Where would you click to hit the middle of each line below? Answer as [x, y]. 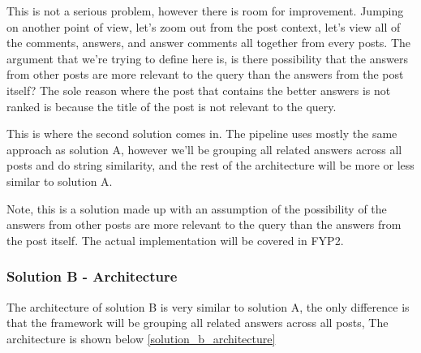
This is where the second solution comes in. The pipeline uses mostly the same [202, 133]
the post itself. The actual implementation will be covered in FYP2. [175, 240]
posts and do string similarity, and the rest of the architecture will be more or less [210, 165]
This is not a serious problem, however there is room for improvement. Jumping [205, 11]
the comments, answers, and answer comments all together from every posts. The [209, 43]
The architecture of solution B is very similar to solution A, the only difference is [208, 306]
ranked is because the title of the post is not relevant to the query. [172, 106]
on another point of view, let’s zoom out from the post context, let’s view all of [204, 26]
